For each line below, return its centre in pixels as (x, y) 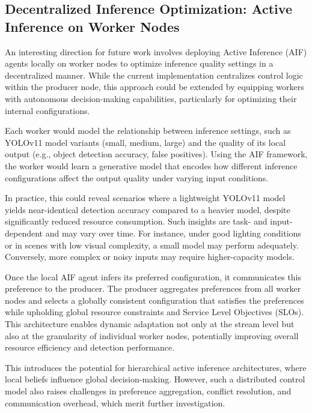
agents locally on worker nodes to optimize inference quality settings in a (139, 63)
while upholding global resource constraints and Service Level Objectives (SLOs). (154, 312)
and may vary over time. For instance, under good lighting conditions (173, 233)
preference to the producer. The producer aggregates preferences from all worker (153, 288)
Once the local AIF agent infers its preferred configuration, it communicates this (153, 276)
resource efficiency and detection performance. (90, 347)
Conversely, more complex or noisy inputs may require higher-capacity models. (150, 257)
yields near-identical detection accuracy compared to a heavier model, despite (148, 209)
